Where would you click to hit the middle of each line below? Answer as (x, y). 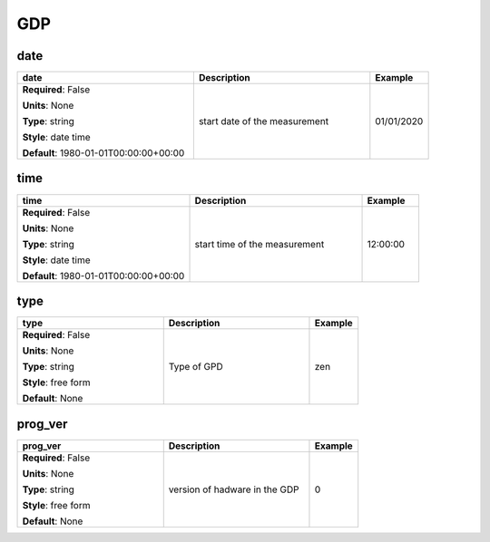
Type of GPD (196, 367)
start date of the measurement (264, 121)
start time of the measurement (260, 244)
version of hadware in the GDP (234, 489)
